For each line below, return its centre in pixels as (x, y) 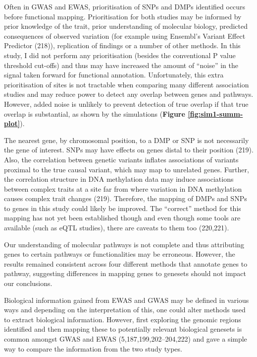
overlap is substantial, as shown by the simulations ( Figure (95, 113)
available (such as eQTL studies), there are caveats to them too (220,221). (117, 228)
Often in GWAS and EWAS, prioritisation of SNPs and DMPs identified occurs (125, 6)
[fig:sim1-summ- (215, 113)
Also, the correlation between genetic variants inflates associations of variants (121, 159)
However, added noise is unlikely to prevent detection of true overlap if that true (126, 104)
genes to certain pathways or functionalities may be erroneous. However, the (120, 254)
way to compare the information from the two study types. (93, 348)
